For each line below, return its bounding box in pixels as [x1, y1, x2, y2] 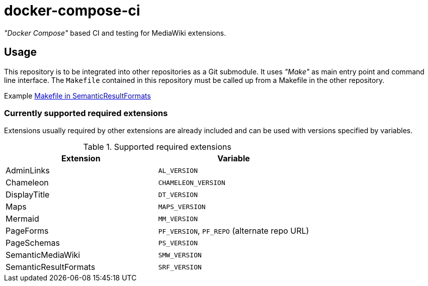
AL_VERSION [158, 166, 198, 174]
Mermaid [6, 214, 39, 224]
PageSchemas [6, 238, 60, 248]
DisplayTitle [6, 189, 50, 200]
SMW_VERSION [158, 251, 202, 259]
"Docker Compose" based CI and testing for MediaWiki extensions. [4, 28, 226, 37]
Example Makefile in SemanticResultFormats [4, 91, 151, 100]
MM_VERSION [158, 215, 198, 223]
